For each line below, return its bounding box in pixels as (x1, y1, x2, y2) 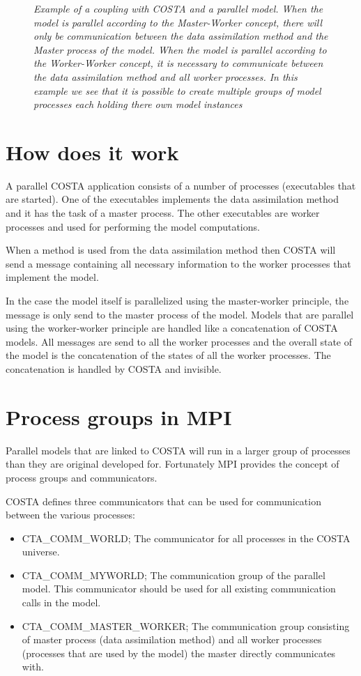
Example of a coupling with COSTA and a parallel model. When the (33, 1, 323, 15)
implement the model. (6, 270, 99, 284)
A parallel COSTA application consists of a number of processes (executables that (6, 178, 356, 192)
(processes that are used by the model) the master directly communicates (22, 645, 336, 660)
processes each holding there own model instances (33, 97, 243, 112)
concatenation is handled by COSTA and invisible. (6, 362, 222, 376)
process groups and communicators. (6, 470, 158, 484)
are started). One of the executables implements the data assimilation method (6, 192, 339, 206)
